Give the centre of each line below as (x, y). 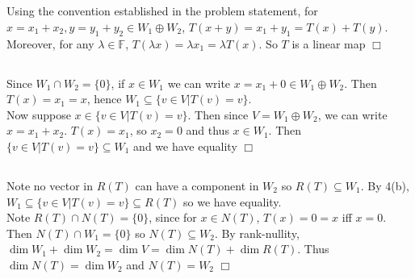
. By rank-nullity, (257, 233)
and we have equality (185, 146)
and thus (207, 130)
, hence (104, 99)
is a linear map (329, 43)
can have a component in (197, 185)
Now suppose (39, 114)
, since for (173, 217)
